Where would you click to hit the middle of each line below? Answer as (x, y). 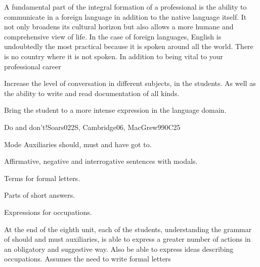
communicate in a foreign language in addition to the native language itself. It (125, 16)
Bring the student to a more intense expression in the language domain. (115, 110)
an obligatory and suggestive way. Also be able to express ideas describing (119, 249)
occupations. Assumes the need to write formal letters (88, 259)
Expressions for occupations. (48, 212)
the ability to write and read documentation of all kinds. (92, 93)
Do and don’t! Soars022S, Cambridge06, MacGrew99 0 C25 (92, 127)
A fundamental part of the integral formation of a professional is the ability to (125, 7)
